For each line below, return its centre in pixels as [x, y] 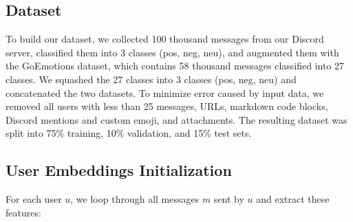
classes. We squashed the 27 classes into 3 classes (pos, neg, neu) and [151, 79]
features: [23, 212]
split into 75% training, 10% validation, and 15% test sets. [129, 133]
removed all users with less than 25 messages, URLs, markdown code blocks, [167, 106]
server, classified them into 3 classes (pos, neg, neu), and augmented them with [172, 52]
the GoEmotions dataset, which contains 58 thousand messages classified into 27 [175, 66]
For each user [34, 199]
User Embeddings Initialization [119, 170]
